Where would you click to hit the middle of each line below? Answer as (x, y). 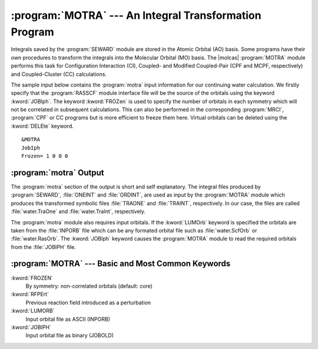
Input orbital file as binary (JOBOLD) (70, 335)
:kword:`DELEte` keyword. (42, 126)
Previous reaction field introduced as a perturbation (88, 303)
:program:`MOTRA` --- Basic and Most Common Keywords (121, 264)
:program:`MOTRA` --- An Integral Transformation (136, 15)
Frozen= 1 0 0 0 (45, 156)
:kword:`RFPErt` (30, 294)
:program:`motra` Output (57, 173)
